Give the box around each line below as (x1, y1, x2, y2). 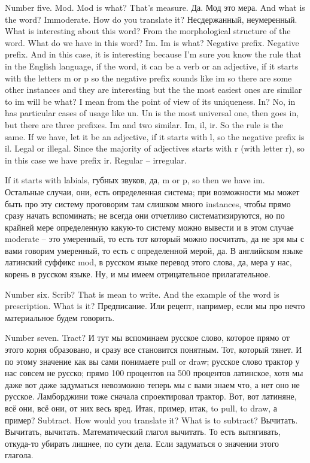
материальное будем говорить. (5, 311, 115, 323)
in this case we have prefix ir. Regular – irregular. (5, 153, 187, 166)
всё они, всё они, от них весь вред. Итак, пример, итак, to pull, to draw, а (5, 402, 278, 414)
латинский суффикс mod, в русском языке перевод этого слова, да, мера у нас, (5, 256, 292, 268)
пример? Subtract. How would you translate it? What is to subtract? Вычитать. (5, 413, 298, 426)
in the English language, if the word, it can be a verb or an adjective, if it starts (5, 59, 299, 72)
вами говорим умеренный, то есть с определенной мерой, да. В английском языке (5, 244, 303, 256)
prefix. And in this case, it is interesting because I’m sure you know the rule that (5, 48, 302, 60)
